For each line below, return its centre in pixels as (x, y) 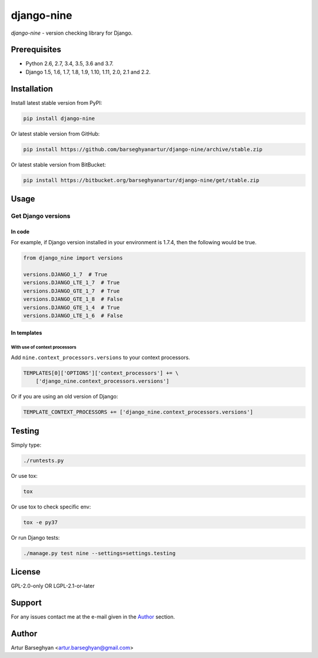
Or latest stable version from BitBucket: (58, 164)
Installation (32, 89)
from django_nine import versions (73, 258)
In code (20, 231)
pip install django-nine (59, 118)
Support (26, 602)
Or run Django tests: (35, 537)
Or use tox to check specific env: (51, 507)
